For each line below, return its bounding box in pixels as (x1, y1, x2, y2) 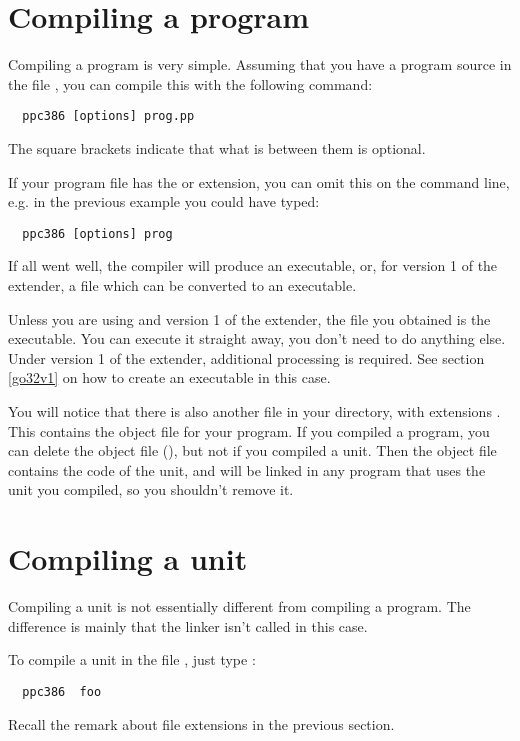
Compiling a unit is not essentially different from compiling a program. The (8, 596, 471, 617)
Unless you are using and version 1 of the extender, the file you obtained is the (8, 308, 491, 329)
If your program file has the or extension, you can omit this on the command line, (8, 171, 510, 192)
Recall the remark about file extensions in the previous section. (8, 713, 395, 734)
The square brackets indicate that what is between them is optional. (8, 137, 426, 158)
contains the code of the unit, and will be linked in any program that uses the (8, 459, 486, 480)
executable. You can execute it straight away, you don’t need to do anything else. (8, 328, 506, 349)
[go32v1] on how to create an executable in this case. (8, 367, 331, 388)
